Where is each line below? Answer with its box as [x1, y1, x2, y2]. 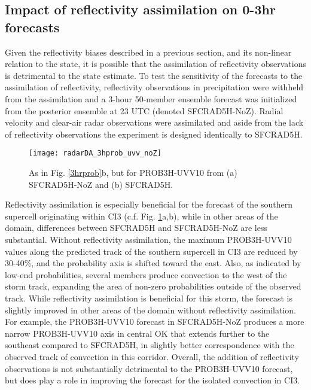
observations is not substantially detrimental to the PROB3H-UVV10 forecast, [5, 362, 293, 374]
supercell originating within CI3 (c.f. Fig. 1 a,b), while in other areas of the [5, 209, 278, 222]
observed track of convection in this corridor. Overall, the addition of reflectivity [5, 350, 300, 362]
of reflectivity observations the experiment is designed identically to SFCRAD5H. [5, 127, 303, 140]
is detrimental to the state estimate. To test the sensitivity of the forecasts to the [5, 69, 303, 81]
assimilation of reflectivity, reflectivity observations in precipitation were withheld [5, 81, 304, 93]
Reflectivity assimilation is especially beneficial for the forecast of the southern [5, 198, 293, 211]
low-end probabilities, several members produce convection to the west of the [5, 268, 287, 281]
